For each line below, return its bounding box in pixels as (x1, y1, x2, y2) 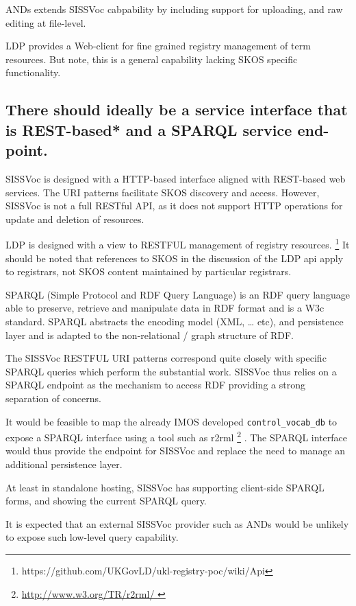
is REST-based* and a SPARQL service (5, 119, 292, 140)
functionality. (5, 65, 61, 80)
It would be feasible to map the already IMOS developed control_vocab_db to (5, 414, 338, 428)
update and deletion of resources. (5, 211, 144, 226)
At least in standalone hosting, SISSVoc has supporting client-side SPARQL (5, 480, 325, 494)
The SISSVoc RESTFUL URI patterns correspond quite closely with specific (5, 351, 327, 365)
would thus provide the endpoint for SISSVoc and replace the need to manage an (5, 443, 346, 458)
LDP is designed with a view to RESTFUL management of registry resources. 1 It (5, 235, 350, 251)
